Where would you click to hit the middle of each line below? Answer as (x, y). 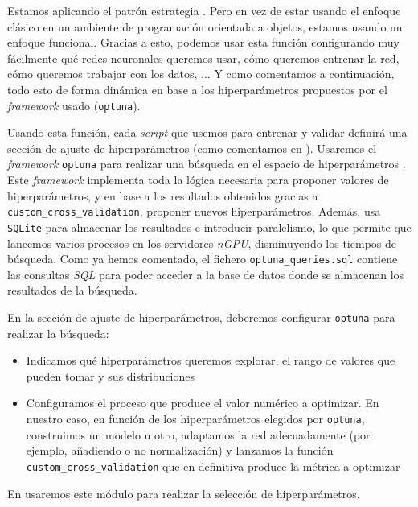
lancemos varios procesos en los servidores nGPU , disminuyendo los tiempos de (202, 243)
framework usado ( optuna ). (74, 105)
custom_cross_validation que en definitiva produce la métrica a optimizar (213, 466)
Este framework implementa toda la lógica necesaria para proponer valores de (198, 180)
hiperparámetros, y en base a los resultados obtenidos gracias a (163, 195)
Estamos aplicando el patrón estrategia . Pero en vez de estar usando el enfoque (204, 10)
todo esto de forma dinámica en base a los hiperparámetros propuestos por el (197, 89)
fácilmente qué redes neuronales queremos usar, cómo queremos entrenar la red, (203, 58)
